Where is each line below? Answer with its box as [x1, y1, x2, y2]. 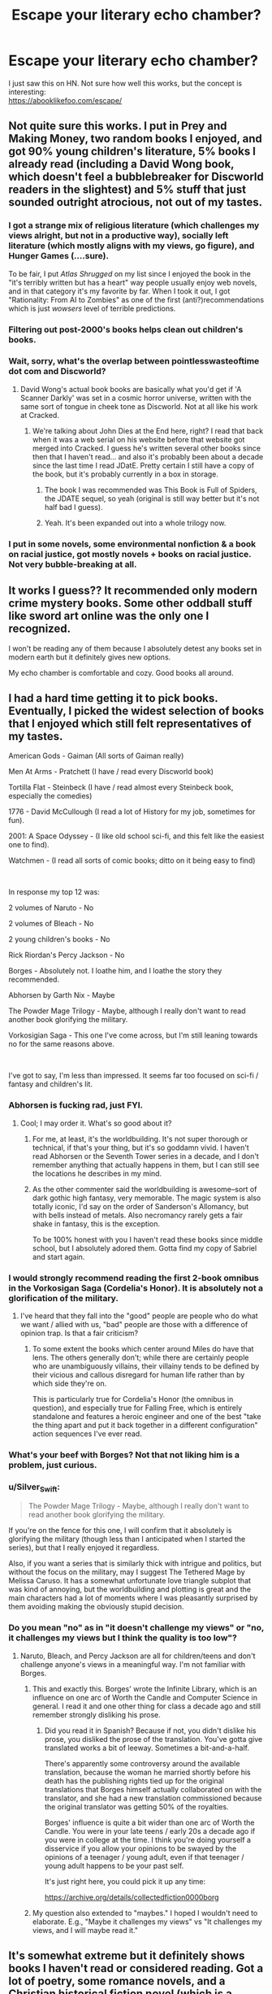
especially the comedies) [8, 791, 93, 801]
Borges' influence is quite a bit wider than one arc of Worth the [44, 1818, 255, 1827]
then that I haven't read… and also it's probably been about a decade [32, 451, 264, 461]
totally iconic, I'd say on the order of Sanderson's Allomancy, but [32, 1201, 249, 1211]
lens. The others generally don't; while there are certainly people [32, 1352, 249, 1362]
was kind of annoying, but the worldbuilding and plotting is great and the [8, 1584, 252, 1595]
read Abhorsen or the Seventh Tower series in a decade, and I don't [32, 1151, 260, 1160]
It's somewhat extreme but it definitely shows [8, 1949, 245, 1963]
